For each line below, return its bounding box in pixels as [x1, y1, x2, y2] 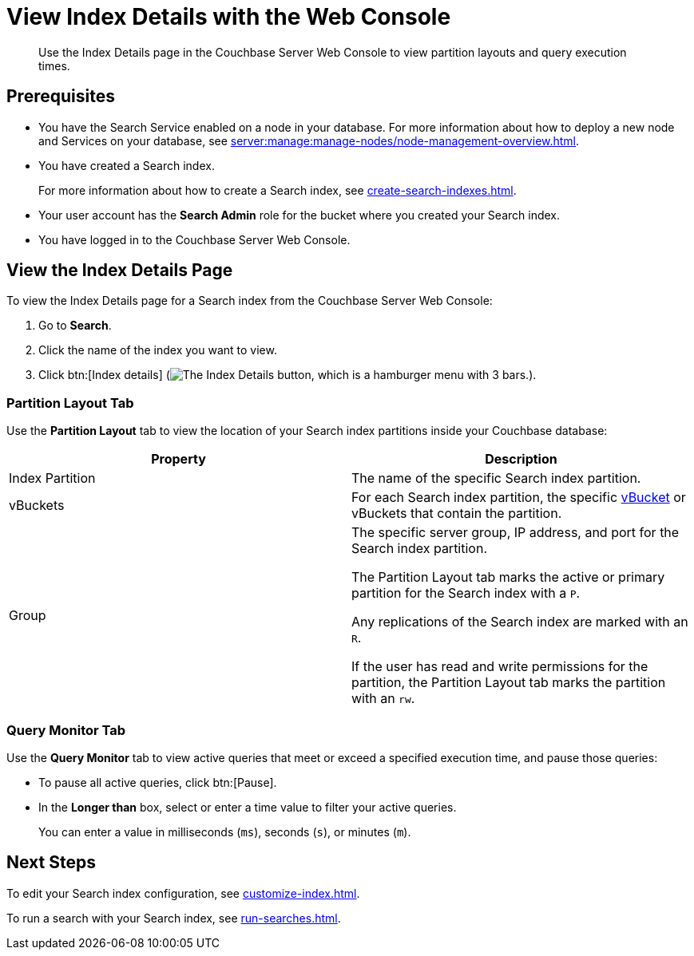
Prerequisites [6, 86, 115, 107]
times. [38, 58, 70, 73]
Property [151, 451, 206, 468]
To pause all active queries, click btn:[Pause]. [38, 775, 277, 789]
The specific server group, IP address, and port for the [351, 524, 680, 541]
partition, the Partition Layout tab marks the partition [351, 674, 666, 691]
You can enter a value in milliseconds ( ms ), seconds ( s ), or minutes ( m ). [38, 824, 411, 839]
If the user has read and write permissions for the [351, 658, 648, 675]
